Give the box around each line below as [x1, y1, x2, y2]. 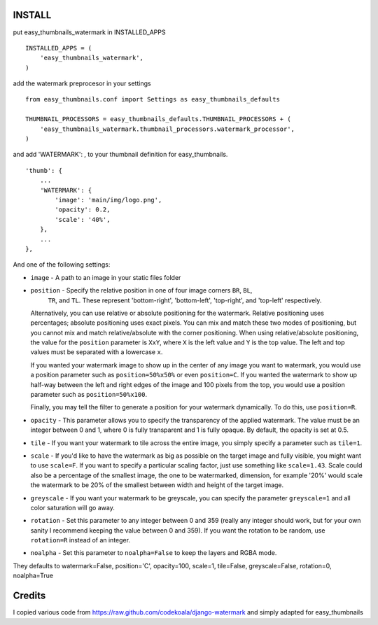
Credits [13, 590, 46, 602]
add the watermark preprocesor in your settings [13, 79, 151, 87]
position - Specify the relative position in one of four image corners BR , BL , [30, 286, 253, 295]
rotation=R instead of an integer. [30, 536, 131, 545]
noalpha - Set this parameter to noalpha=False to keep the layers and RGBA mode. [30, 549, 277, 557]
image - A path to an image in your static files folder [30, 273, 181, 281]
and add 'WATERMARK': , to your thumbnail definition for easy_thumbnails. [13, 150, 228, 159]
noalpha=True [13, 571, 54, 580]
